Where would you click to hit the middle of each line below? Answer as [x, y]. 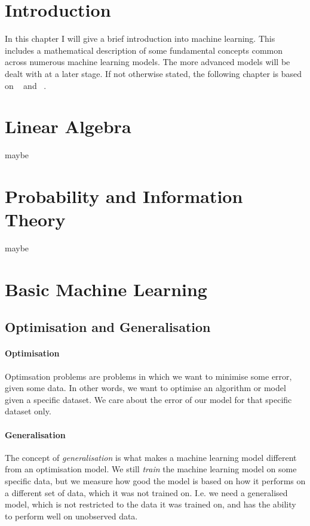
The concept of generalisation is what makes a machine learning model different [151, 457]
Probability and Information [124, 196]
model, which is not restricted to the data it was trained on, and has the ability [151, 504]
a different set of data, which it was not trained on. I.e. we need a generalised [146, 492]
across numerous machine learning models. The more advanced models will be [148, 62]
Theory [35, 219]
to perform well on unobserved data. [71, 516]
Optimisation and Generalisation [108, 327]
